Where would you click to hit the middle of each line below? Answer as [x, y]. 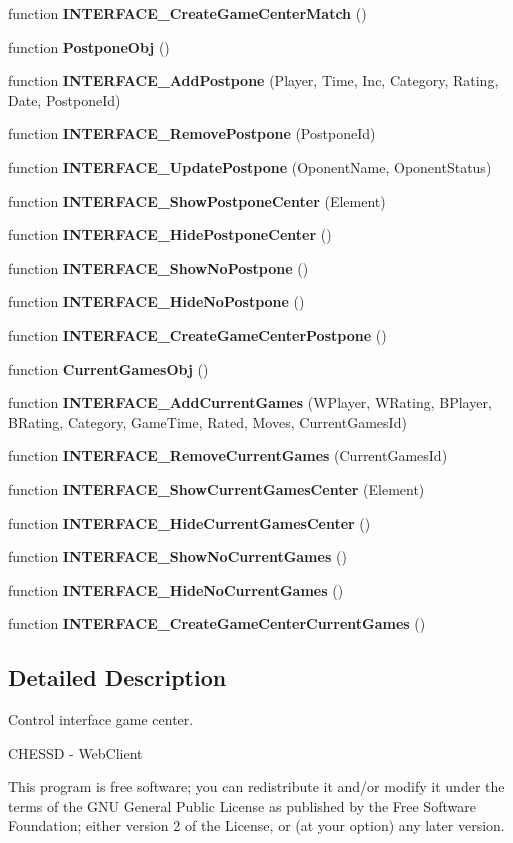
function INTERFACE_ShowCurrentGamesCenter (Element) [216, 488]
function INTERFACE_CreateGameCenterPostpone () [197, 334]
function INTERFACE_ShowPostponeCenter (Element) [197, 200]
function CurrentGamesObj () [108, 368]
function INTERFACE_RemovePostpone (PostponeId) [192, 133]
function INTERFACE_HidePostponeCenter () [170, 234]
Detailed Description [117, 677]
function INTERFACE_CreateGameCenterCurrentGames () [217, 623]
